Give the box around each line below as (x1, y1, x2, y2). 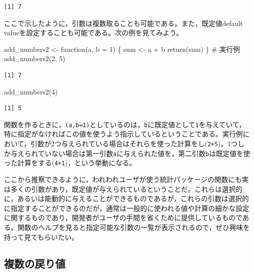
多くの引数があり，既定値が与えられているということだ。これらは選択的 (10, 183, 243, 194)
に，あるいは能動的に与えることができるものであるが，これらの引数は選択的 (4, 193, 249, 204)
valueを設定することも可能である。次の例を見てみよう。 (4, 27, 183, 38)
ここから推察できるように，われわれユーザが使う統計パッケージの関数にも (4, 174, 242, 184)
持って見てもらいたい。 (4, 231, 79, 242)
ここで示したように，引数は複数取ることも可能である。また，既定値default (4, 18, 243, 28)
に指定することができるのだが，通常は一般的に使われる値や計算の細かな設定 (4, 203, 250, 213)
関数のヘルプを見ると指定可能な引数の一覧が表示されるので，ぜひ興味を (17, 222, 250, 232)
